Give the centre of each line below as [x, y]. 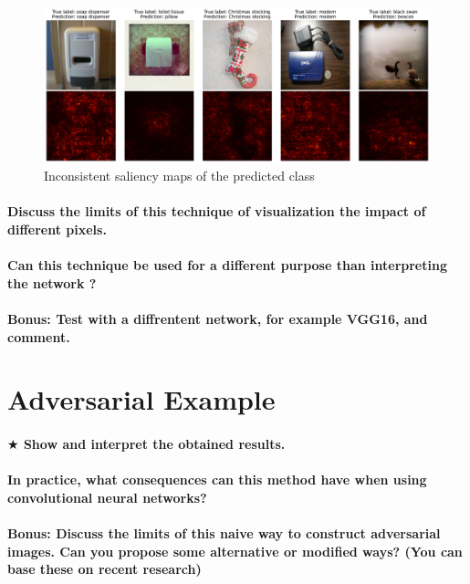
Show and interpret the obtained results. [154, 444]
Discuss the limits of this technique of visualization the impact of [217, 211]
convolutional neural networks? [107, 497]
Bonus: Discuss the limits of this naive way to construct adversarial [224, 533]
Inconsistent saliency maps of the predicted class [179, 176]
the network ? [52, 282]
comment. [39, 336]
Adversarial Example [141, 399]
